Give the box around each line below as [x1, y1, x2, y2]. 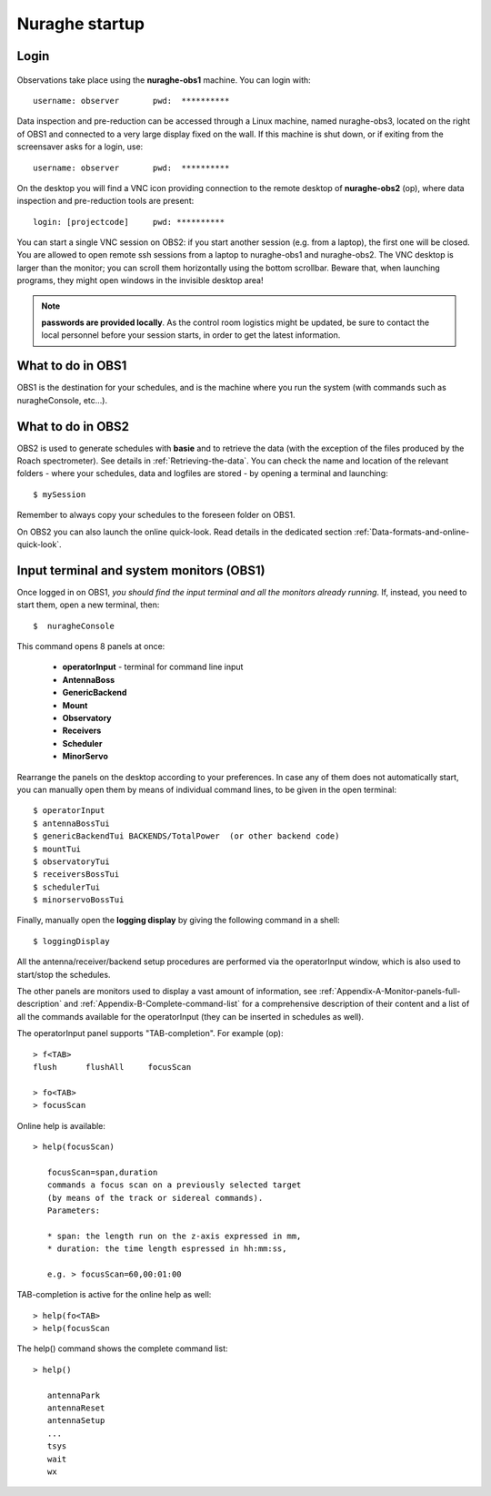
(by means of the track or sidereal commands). [46, 1193, 264, 1203]
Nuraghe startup [16, 14, 145, 34]
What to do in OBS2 [16, 419, 129, 434]
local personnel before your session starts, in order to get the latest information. [41, 330, 341, 341]
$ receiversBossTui [33, 870, 120, 880]
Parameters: [46, 1205, 101, 1216]
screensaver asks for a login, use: [16, 141, 144, 152]
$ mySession [33, 489, 86, 500]
